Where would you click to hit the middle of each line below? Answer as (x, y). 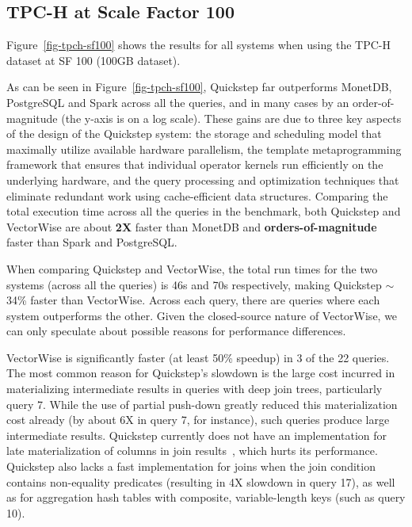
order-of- (373, 102)
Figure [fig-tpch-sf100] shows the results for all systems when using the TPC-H (198, 45)
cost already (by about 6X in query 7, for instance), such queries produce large (198, 420)
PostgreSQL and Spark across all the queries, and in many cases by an (178, 102)
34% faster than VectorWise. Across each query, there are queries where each (193, 300)
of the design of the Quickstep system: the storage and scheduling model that (194, 134)
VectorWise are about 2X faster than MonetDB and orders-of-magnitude (192, 226)
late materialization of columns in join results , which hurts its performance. (192, 451)
